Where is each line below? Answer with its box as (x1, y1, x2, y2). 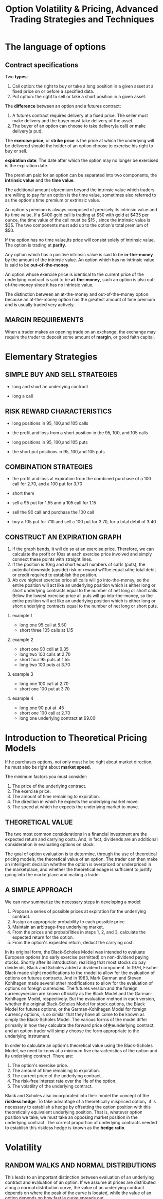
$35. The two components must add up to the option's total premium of (5, 222, 148, 228)
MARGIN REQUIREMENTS (5, 316, 84, 324)
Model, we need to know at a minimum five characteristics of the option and (5, 1047, 158, 1053)
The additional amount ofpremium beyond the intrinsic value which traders (5, 187, 155, 193)
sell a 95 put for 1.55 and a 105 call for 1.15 (12, 500, 96, 506)
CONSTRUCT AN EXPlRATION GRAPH (5, 533, 122, 541)
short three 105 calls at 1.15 (19, 627, 73, 633)
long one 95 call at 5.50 (19, 622, 67, 628)
